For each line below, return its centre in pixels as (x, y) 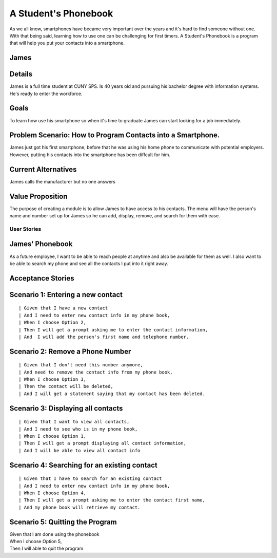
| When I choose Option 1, (53, 436)
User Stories (25, 229)
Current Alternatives (43, 169)
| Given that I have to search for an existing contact (90, 479)
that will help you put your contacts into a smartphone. (67, 43)
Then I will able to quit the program (46, 548)
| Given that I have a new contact (63, 308)
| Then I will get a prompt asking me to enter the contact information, (113, 330)
